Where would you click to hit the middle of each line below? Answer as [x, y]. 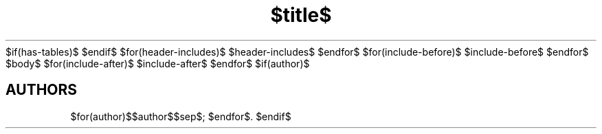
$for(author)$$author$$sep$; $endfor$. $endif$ [181, 116]
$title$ [301, 15]
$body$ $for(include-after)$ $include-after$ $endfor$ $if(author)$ [158, 63]
